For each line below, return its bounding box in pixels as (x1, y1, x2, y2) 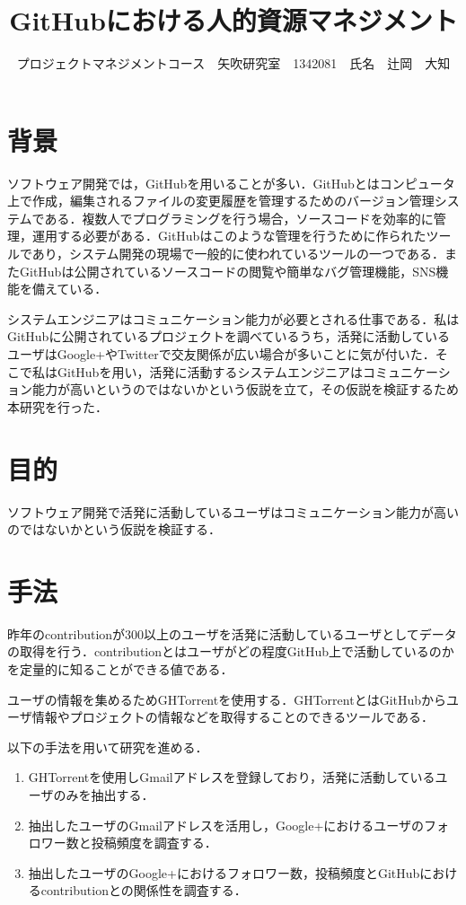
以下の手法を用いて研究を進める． (7, 737, 208, 756)
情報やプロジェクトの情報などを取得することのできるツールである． (31, 707, 434, 726)
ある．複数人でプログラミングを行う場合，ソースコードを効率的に (44, 208, 434, 227)
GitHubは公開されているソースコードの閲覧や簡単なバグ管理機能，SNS (19, 261, 436, 280)
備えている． (31, 279, 108, 298)
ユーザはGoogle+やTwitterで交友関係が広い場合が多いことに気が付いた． (7, 345, 435, 363)
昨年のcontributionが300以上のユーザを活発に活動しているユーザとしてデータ (7, 624, 457, 643)
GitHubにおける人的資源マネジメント (9, 2, 458, 39)
